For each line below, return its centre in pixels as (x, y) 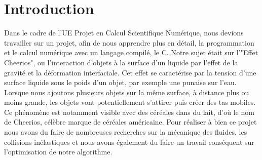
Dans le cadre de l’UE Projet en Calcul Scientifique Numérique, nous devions (124, 33)
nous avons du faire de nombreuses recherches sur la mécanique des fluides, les (126, 132)
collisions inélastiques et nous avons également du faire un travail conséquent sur (129, 142)
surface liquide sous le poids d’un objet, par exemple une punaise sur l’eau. (120, 82)
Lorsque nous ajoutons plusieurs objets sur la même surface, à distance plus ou (127, 92)
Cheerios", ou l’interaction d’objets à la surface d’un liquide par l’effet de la (121, 62)
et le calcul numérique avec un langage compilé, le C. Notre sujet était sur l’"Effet (131, 52)
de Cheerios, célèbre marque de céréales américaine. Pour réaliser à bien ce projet (130, 122)
